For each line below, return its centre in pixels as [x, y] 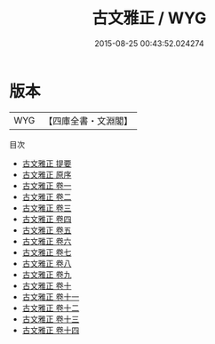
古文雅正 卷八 [47, 263]
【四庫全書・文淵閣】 [88, 121]
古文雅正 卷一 [47, 185]
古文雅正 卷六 [47, 241]
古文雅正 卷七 [47, 252]
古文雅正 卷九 [47, 274]
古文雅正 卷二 [47, 196]
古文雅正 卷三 [47, 208]
